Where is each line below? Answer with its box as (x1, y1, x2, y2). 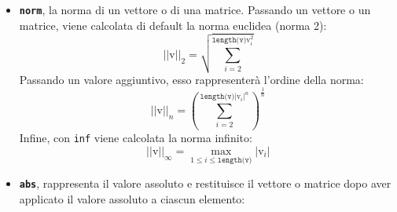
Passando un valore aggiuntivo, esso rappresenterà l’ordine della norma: (19, 71, 364, 87)
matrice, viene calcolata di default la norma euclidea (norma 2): (19, 16, 327, 33)
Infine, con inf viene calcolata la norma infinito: (19, 130, 252, 146)
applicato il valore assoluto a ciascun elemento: (19, 190, 245, 207)
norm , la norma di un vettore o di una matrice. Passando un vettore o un (19, 2, 371, 17)
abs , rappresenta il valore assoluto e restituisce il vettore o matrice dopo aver (19, 175, 391, 192)
